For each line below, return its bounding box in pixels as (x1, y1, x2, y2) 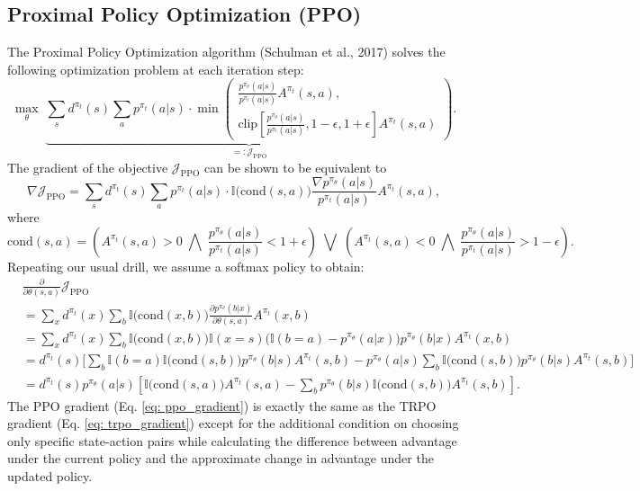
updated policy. (7, 467, 93, 486)
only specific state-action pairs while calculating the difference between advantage (7, 431, 457, 450)
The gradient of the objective (7, 157, 168, 176)
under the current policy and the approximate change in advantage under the (7, 449, 434, 468)
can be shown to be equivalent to (204, 157, 387, 176)
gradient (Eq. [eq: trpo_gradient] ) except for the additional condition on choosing (7, 414, 459, 433)
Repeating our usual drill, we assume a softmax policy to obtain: (7, 256, 365, 275)
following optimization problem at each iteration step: (7, 59, 304, 78)
